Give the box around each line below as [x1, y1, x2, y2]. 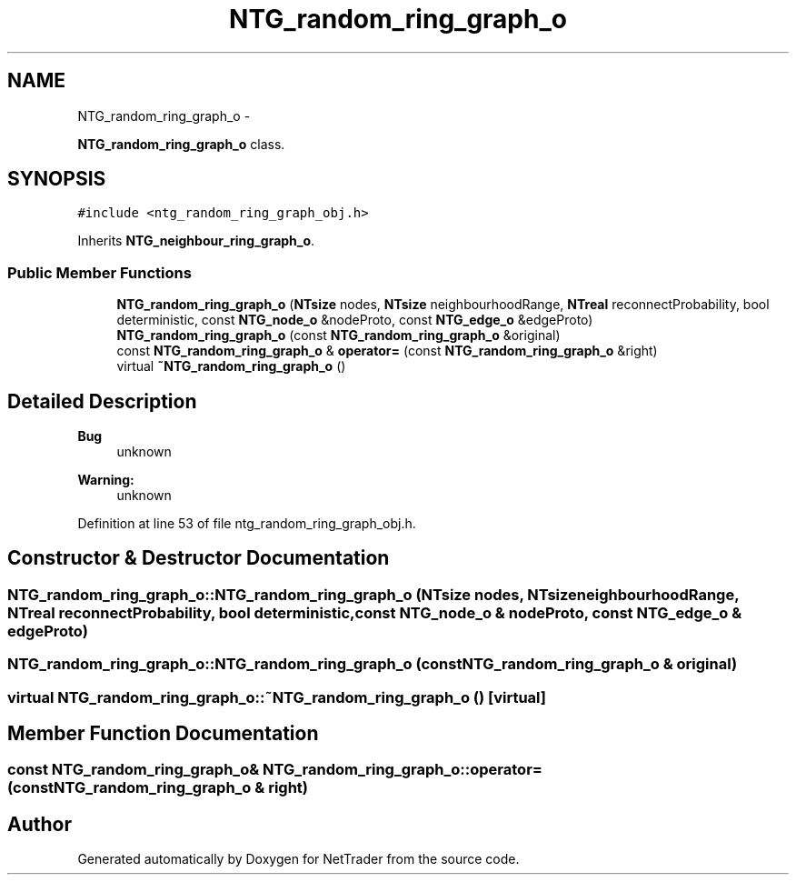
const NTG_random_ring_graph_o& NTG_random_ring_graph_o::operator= [7, 760, 542, 779]
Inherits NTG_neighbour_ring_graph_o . [77, 233, 315, 249]
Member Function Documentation [7, 722, 319, 746]
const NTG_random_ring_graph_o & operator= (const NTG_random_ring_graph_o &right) [116, 343, 658, 359]
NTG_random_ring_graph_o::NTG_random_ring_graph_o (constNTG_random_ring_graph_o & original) [7, 655, 738, 674]
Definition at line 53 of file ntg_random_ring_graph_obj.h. [77, 516, 416, 532]
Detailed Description [7, 389, 197, 413]
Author [7, 812, 72, 836]
